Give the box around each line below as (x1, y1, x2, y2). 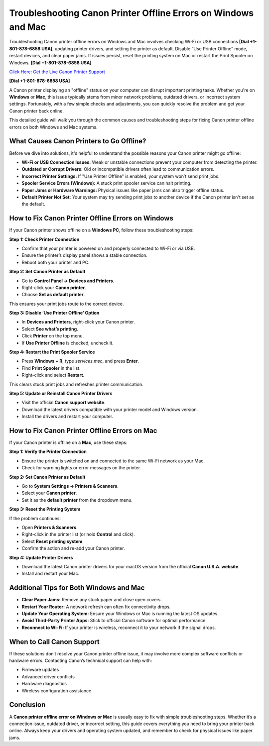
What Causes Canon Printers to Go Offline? (9, 137, 146, 145)
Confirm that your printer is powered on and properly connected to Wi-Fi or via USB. (21, 245, 195, 251)
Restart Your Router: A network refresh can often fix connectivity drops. (21, 604, 171, 610)
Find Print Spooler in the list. (21, 365, 81, 371)
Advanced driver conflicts (21, 673, 75, 679)
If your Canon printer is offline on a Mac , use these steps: (9, 439, 128, 445)
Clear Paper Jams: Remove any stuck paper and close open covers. (21, 597, 162, 603)
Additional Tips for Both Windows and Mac (9, 584, 145, 592)
